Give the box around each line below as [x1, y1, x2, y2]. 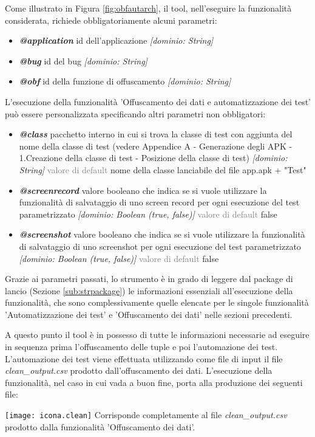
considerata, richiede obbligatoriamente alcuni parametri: [5, 13, 217, 26]
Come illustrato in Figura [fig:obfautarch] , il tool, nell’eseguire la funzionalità [5, 2, 292, 14]
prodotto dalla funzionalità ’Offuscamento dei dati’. [5, 420, 195, 433]
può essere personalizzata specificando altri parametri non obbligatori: [5, 107, 266, 120]
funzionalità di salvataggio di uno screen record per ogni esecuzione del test [19, 196, 300, 208]
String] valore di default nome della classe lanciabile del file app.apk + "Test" [19, 163, 307, 176]
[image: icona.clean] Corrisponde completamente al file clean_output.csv [5, 408, 287, 421]
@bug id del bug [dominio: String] [19, 54, 147, 67]
